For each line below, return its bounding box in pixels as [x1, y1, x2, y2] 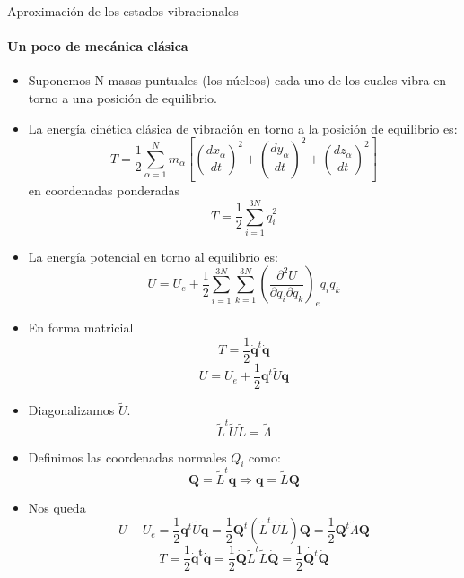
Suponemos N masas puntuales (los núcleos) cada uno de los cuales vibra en [28, 71, 447, 90]
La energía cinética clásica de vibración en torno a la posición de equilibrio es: [28, 118, 458, 137]
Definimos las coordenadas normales [28, 447, 227, 466]
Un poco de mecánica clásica [7, 37, 188, 56]
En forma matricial [28, 318, 134, 337]
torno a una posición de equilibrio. [28, 88, 217, 107]
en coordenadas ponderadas [28, 181, 180, 200]
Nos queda [28, 498, 86, 517]
